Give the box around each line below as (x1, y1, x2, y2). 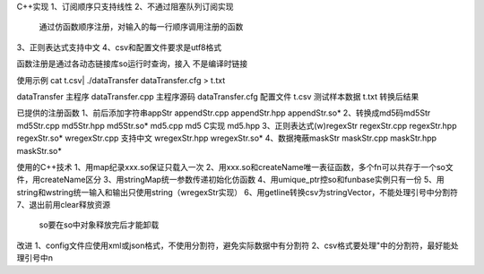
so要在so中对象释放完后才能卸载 (39, 219, 160, 230)
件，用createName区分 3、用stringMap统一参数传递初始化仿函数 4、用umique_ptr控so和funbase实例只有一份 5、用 (16, 175, 445, 185)
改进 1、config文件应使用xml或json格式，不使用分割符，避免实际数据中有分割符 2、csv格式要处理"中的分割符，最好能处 (16, 240, 459, 251)
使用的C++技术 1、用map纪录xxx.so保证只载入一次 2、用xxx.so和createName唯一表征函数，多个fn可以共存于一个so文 (16, 161, 454, 172)
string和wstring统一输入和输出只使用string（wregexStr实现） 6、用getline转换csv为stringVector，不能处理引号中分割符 (16, 186, 459, 197)
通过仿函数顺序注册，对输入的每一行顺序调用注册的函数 (39, 21, 244, 32)
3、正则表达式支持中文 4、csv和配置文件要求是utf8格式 (16, 41, 222, 53)
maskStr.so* (16, 145, 62, 156)
